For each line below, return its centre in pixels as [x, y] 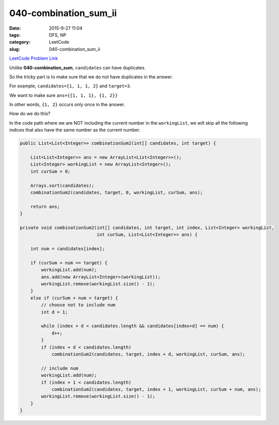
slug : [15, 49]
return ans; [45, 206]
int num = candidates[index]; [68, 249]
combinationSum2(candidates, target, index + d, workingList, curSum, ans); [149, 354]
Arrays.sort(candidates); [62, 185]
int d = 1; [54, 312]
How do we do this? [30, 114]
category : [20, 42]
